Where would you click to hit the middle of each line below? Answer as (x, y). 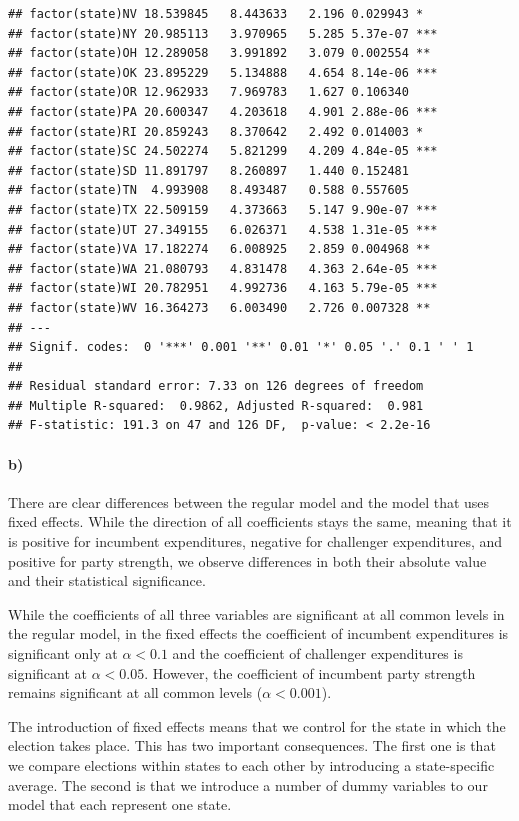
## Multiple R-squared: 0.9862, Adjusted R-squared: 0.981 (216, 405)
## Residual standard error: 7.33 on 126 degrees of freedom (216, 386)
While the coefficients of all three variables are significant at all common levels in (256, 613)
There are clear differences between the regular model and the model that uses (249, 501)
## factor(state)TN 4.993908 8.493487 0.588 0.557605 (208, 190)
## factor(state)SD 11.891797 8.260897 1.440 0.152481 (208, 170)
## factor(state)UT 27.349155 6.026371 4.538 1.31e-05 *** (223, 229)
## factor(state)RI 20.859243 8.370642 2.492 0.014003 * (216, 131)
